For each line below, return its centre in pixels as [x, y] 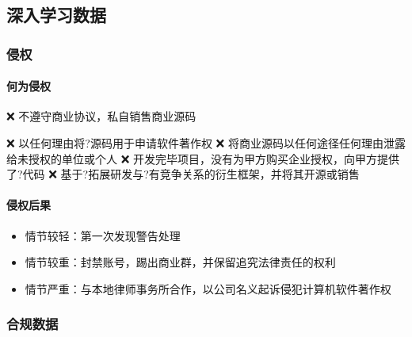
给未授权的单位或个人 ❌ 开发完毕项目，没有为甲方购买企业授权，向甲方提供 [203, 158]
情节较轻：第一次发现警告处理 [103, 235]
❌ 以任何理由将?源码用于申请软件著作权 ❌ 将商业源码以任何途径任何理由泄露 [206, 143]
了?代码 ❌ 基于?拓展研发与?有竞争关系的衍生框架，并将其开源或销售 [183, 174]
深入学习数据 [56, 15]
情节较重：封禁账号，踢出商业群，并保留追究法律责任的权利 [180, 262]
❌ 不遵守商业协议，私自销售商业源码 [101, 116]
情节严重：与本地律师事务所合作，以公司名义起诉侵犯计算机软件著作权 [208, 288]
